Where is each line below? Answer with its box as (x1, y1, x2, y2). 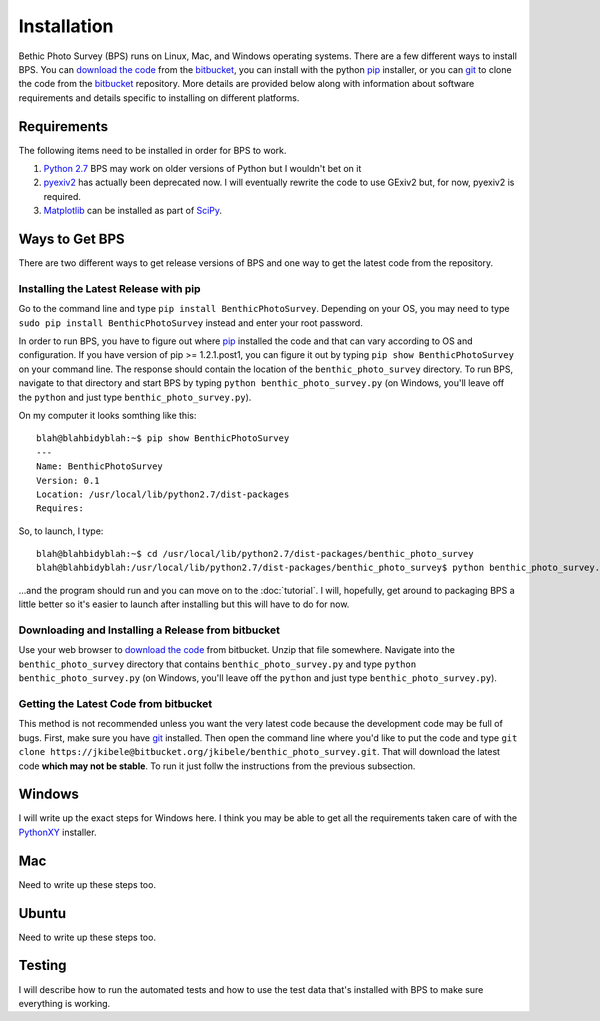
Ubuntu (18, 905, 67, 922)
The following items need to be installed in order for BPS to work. (18, 144, 287, 156)
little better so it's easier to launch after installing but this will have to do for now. (18, 598, 350, 610)
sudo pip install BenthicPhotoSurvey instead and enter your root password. (18, 316, 364, 329)
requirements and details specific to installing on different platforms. (18, 91, 300, 104)
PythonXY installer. (18, 826, 97, 838)
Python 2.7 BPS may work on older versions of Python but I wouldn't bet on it (43, 163, 362, 175)
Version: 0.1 (36, 475, 100, 486)
